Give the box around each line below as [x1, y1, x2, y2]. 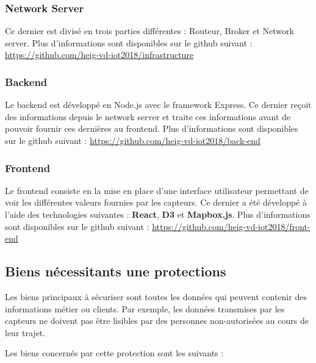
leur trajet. [5, 326, 46, 339]
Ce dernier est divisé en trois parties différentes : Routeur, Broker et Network [5, 24, 294, 37]
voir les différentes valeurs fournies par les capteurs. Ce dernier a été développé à [5, 196, 307, 209]
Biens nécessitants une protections [5, 262, 226, 281]
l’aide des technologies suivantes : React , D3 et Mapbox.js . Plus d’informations [5, 208, 311, 220]
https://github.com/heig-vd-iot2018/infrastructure [5, 48, 194, 61]
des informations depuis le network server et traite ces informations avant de [5, 110, 291, 123]
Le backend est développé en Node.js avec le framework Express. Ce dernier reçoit [5, 98, 312, 111]
